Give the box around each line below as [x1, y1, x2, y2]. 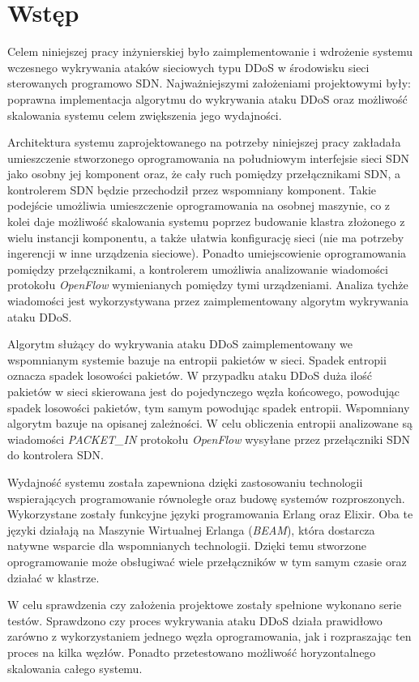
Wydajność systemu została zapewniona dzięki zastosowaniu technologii [7, 473, 363, 490]
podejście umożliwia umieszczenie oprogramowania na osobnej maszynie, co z [7, 197, 391, 214]
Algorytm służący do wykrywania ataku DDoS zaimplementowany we [7, 335, 353, 352]
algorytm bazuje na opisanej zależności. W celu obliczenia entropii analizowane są [7, 415, 413, 432]
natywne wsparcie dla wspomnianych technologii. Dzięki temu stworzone [7, 537, 367, 554]
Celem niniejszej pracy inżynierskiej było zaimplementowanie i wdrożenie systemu [7, 43, 413, 60]
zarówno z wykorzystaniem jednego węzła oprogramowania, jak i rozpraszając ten [7, 628, 412, 645]
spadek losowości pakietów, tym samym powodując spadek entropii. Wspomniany [7, 399, 410, 416]
